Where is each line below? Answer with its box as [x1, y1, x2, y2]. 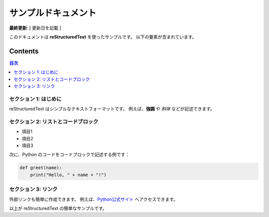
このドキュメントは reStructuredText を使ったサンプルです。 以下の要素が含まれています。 [9, 34, 197, 40]
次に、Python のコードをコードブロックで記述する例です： [9, 152, 130, 158]
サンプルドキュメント [9, 7, 97, 18]
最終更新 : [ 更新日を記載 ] [9, 25, 62, 31]
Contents [9, 47, 39, 55]
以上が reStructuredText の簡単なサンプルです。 [9, 205, 107, 211]
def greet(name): [19, 165, 62, 171]
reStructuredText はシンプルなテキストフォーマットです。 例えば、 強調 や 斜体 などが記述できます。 [9, 106, 215, 112]
